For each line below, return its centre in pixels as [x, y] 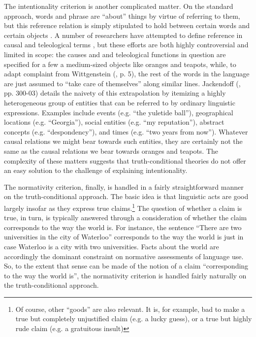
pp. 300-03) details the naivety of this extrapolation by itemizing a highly [115, 93]
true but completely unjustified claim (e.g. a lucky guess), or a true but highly [134, 319]
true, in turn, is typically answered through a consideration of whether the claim [126, 218]
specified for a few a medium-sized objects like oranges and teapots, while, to [120, 64]
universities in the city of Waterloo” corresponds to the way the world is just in [124, 237]
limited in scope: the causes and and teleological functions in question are [115, 54]
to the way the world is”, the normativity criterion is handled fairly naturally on [125, 275]
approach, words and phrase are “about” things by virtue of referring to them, [122, 16]
